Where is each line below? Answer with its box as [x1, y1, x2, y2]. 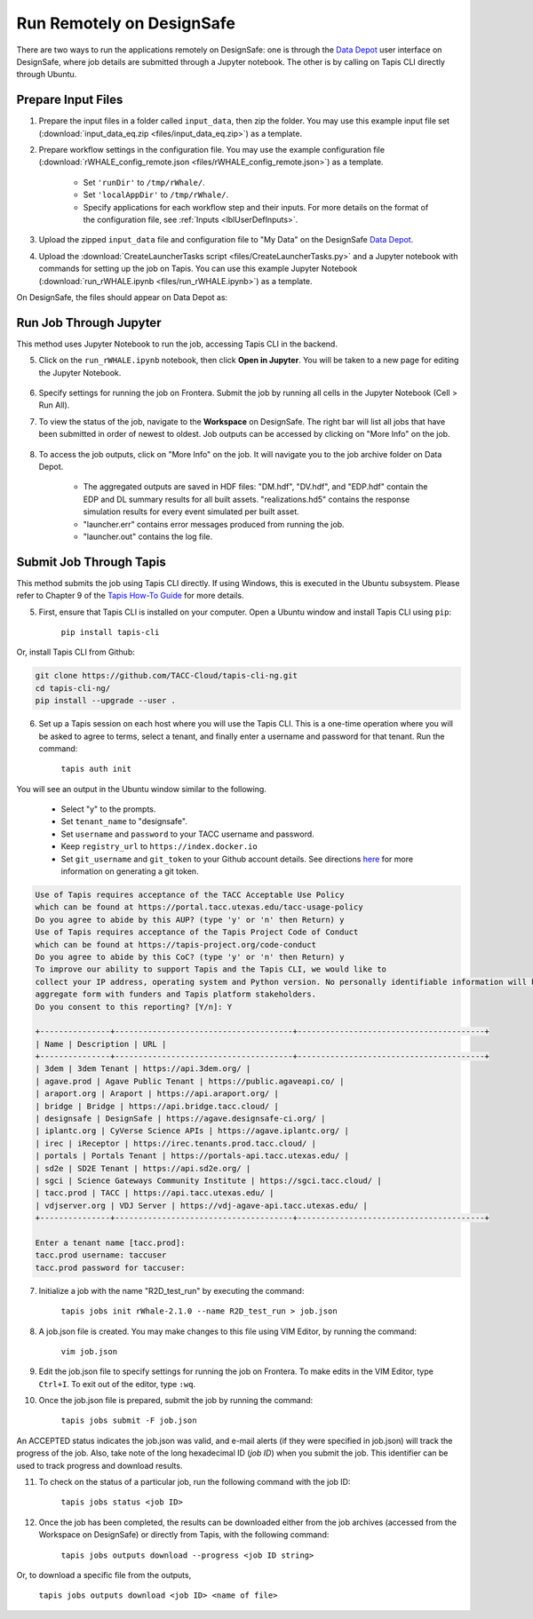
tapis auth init [60, 764, 132, 774]
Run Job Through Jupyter [16, 315, 162, 330]
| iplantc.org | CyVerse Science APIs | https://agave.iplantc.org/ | [35, 1126, 350, 1136]
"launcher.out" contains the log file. [83, 531, 213, 542]
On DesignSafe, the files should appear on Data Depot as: [16, 291, 228, 302]
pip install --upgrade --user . [35, 695, 177, 706]
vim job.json [60, 1346, 118, 1356]
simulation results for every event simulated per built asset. [83, 506, 299, 517]
